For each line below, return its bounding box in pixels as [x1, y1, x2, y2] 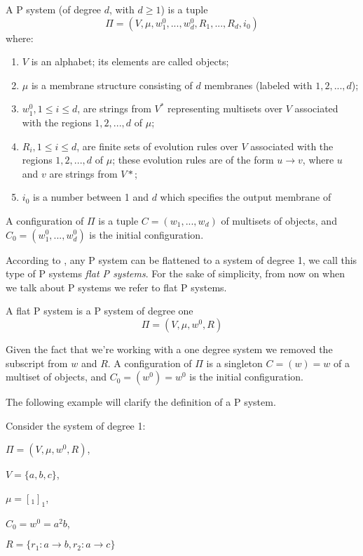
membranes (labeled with [204, 77, 313, 92]
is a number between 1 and [32, 190, 149, 204]
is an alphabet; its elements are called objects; [31, 54, 229, 69]
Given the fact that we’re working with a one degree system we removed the [6, 341, 333, 356]
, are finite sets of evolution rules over [76, 138, 238, 153]
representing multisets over [167, 101, 283, 116]
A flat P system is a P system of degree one [6, 303, 193, 318]
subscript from [6, 355, 68, 370]
